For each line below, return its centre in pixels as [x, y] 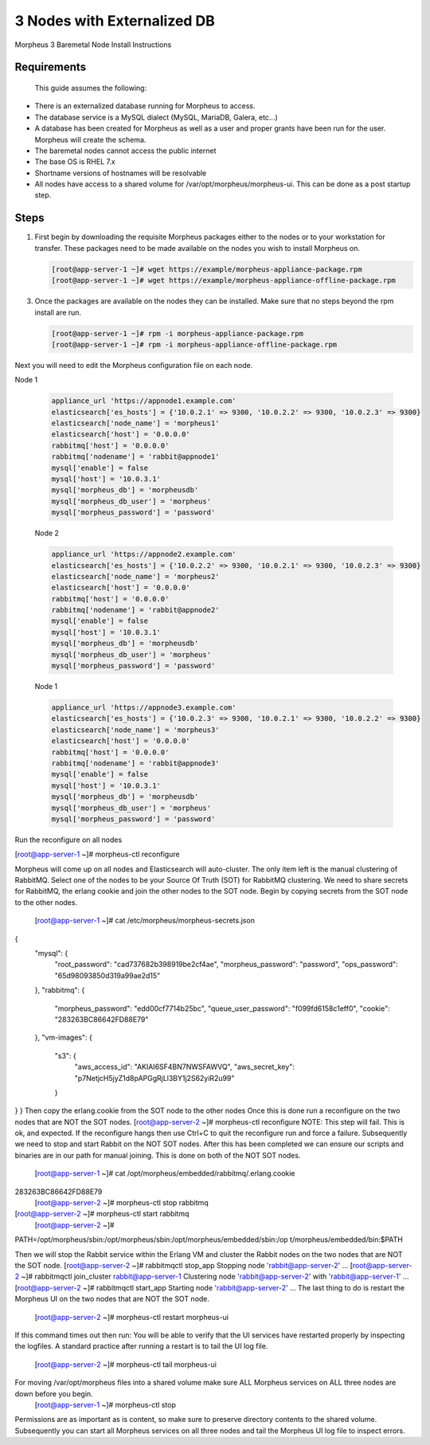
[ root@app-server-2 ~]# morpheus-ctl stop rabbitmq [121, 1203]
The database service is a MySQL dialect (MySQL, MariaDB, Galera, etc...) [156, 117]
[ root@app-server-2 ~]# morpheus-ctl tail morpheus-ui [125, 1364]
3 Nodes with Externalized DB [115, 21]
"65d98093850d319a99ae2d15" [107, 975]
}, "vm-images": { [64, 1038]
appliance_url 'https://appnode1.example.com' [144, 401]
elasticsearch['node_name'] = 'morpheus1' [135, 423]
